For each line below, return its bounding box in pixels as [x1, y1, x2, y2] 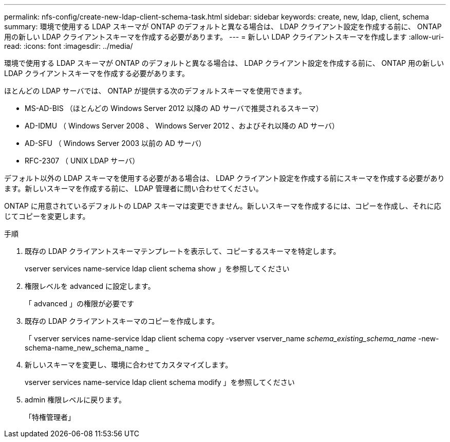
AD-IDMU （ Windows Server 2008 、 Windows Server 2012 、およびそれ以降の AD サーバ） [25, 121, 339, 130]
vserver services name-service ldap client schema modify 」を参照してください [25, 378, 295, 386]
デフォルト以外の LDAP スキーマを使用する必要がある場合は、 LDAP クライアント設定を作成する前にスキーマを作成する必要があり [4, 174, 445, 182]
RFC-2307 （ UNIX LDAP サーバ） [25, 156, 140, 165]
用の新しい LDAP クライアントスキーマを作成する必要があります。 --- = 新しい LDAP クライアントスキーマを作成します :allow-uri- [4, 32, 444, 41]
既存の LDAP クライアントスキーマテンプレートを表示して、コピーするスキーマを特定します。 [25, 247, 341, 255]
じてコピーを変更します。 [4, 212, 90, 220]
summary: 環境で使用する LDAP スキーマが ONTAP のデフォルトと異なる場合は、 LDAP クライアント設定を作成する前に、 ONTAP [4, 22, 442, 31]
